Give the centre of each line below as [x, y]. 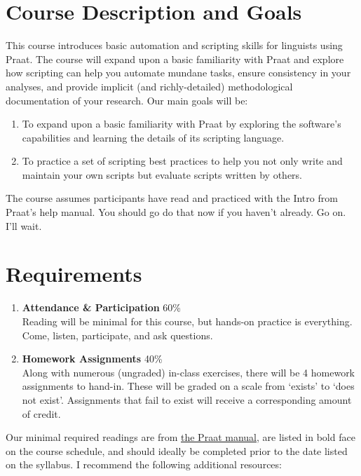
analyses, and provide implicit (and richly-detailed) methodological [149, 86]
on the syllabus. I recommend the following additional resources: [144, 464]
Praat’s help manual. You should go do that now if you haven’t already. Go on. [176, 212]
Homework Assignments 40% [92, 359]
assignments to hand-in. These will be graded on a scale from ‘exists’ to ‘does [188, 386]
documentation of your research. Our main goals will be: [127, 100]
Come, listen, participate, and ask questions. [117, 335]
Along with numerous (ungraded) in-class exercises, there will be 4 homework [189, 372]
